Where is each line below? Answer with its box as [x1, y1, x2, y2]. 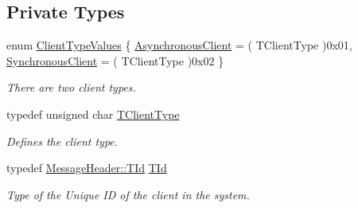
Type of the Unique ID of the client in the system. [6, 186, 250, 202]
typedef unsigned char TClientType [6, 105, 180, 122]
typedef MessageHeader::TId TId [6, 159, 167, 176]
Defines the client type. [6, 132, 119, 149]
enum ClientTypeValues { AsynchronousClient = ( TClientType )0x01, [6, 37, 352, 53]
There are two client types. [6, 79, 136, 96]
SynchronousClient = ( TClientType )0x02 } [6, 52, 224, 69]
